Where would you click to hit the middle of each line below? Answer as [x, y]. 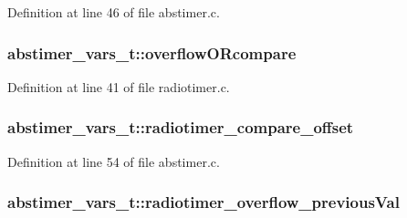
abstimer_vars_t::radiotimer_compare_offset [181, 127]
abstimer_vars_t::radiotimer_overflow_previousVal [203, 202]
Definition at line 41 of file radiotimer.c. [119, 86]
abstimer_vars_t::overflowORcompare [152, 52]
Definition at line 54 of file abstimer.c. [114, 161]
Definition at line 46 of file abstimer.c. [114, 12]
